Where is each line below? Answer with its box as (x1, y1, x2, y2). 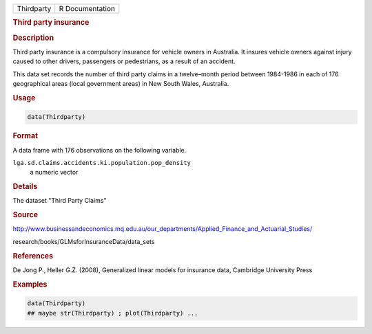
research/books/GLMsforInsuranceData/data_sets (12, 237, 155, 245)
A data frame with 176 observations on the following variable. (12, 146, 187, 154)
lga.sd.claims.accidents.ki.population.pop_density (12, 159, 192, 166)
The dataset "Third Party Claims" (12, 197, 107, 205)
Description (12, 33, 54, 43)
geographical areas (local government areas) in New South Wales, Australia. (12, 80, 229, 88)
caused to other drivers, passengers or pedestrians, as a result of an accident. (12, 57, 236, 65)
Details (12, 182, 38, 192)
